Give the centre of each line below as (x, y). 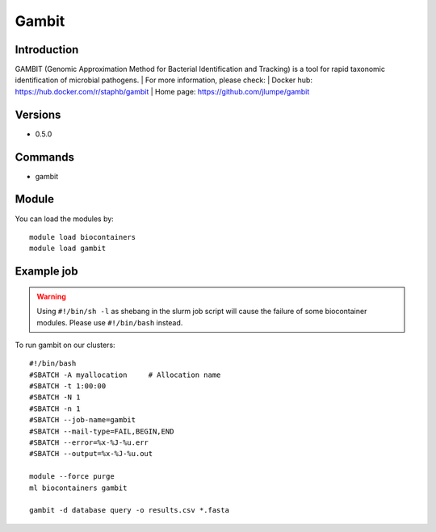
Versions (38, 114)
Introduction (47, 50)
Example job (46, 272)
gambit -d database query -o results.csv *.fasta (130, 510)
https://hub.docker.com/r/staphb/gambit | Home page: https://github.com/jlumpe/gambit (162, 91)
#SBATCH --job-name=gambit (83, 420)
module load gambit (68, 249)
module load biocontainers (83, 237)
